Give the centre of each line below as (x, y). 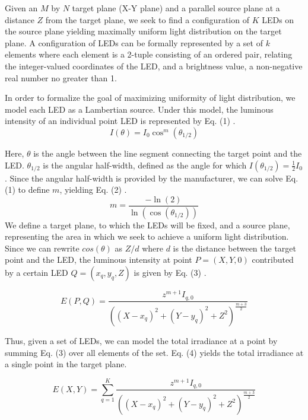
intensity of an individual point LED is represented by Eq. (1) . (120, 121)
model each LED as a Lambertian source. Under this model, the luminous (139, 109)
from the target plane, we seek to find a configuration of (147, 19)
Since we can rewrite (42, 248)
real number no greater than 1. (61, 77)
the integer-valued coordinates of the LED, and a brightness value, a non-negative (154, 66)
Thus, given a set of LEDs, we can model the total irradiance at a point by (141, 340)
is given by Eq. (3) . (170, 272)
